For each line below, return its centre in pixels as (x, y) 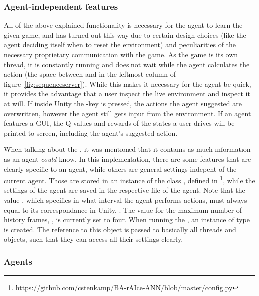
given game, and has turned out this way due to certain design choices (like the (125, 35)
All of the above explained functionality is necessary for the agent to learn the (123, 25)
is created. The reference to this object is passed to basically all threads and (120, 229)
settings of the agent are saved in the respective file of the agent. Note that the (125, 190)
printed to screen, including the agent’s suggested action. (91, 132)
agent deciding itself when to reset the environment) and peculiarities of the (120, 45)
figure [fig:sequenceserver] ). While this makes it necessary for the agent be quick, (128, 83)
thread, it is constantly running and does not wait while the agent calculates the (127, 64)
